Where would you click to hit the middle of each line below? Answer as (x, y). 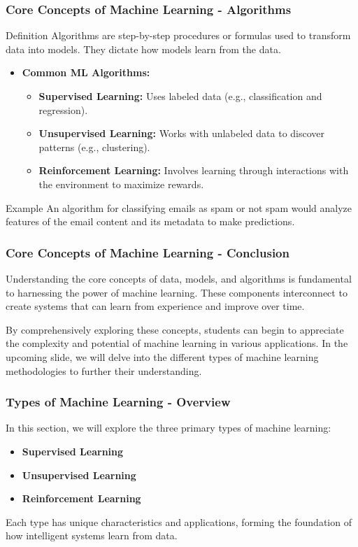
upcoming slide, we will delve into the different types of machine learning (162, 356)
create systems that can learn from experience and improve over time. (155, 306)
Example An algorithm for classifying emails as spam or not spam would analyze (179, 207)
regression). (63, 109)
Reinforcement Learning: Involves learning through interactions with (194, 170)
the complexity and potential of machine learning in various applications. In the (177, 343)
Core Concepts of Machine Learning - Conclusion (148, 252)
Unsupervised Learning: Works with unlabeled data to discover (182, 133)
